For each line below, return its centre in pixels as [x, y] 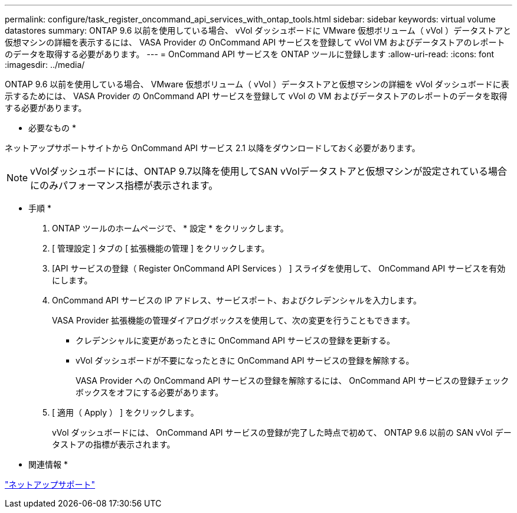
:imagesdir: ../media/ [45, 65]
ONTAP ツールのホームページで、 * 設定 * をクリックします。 [170, 228]
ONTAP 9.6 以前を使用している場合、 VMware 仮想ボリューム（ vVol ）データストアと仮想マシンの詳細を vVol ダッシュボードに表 [257, 84]
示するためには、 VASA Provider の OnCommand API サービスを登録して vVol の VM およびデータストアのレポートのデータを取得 [256, 96]
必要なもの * [52, 128]
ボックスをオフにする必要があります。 [150, 392]
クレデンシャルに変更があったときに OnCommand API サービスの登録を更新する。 [235, 340]
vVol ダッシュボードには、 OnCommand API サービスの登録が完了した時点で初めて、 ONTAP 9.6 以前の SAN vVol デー [282, 432]
